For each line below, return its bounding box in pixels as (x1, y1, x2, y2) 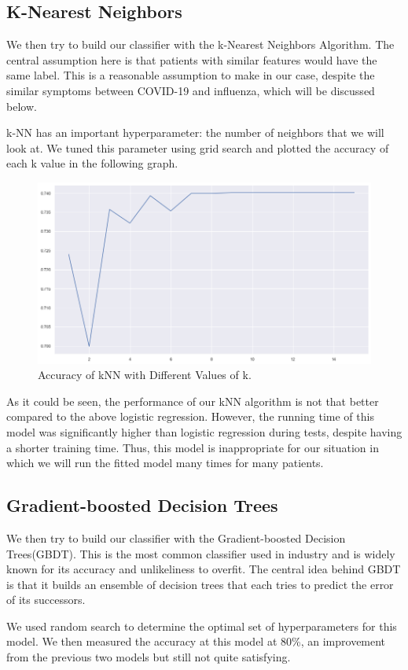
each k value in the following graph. (6, 155, 178, 171)
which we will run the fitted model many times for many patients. (6, 455, 324, 471)
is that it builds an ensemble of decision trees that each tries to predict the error (6, 576, 394, 592)
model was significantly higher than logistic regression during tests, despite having (6, 423, 402, 440)
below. (6, 98, 37, 114)
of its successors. (6, 591, 86, 608)
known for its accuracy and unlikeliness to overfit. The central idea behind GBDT (6, 561, 401, 577)
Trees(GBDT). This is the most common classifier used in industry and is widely (6, 545, 395, 561)
